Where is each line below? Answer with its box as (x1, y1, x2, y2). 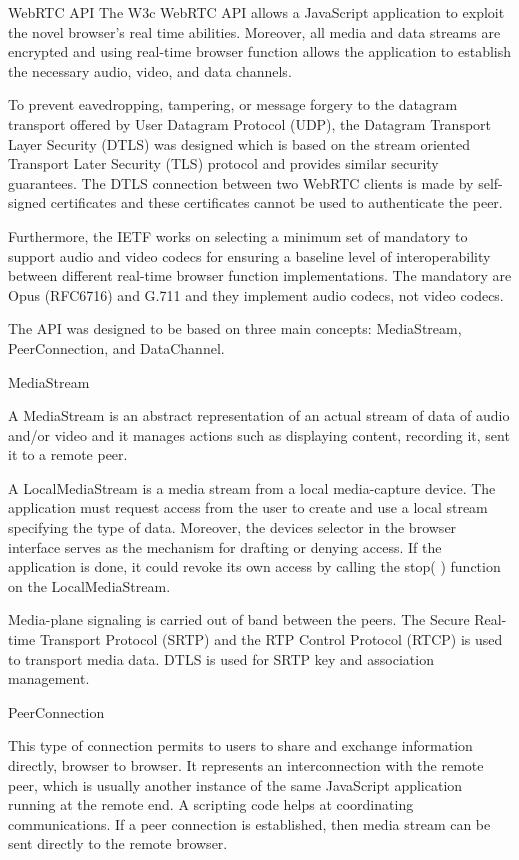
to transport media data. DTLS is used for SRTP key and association (8, 648, 434, 669)
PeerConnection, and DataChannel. (8, 337, 225, 358)
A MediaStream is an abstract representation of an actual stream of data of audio (8, 405, 510, 426)
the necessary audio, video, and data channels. (8, 60, 292, 81)
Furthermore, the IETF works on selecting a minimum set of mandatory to (8, 225, 468, 246)
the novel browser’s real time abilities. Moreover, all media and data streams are (8, 21, 501, 42)
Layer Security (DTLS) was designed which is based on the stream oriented (8, 133, 470, 154)
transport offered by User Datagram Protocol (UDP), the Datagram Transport (8, 113, 492, 134)
